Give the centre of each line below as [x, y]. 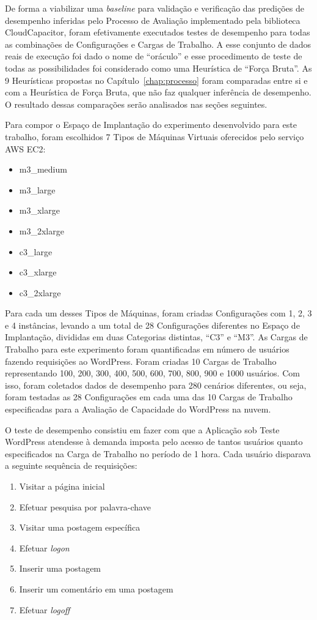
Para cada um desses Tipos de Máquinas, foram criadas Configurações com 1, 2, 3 [158, 313]
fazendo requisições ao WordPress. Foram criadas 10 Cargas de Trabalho [141, 361]
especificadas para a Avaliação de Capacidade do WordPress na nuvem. [138, 409]
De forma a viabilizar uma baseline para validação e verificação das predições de [155, 8]
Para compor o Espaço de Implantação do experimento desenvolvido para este [151, 125]
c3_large [36, 251]
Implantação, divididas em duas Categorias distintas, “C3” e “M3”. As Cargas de [156, 337]
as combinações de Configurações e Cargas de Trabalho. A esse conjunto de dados [158, 44]
